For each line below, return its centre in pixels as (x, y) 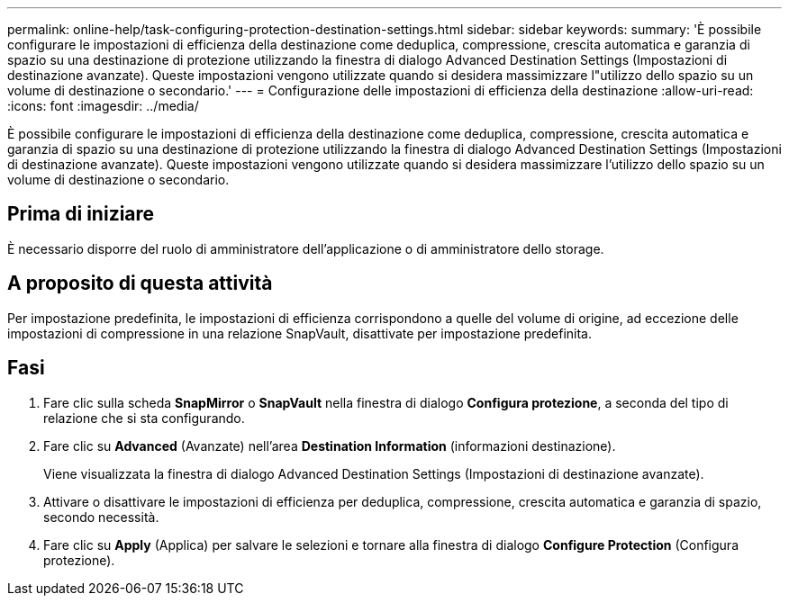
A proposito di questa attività (140, 283)
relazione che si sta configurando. (144, 418)
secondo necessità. (101, 517)
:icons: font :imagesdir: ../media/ (103, 106)
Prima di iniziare (81, 214)
